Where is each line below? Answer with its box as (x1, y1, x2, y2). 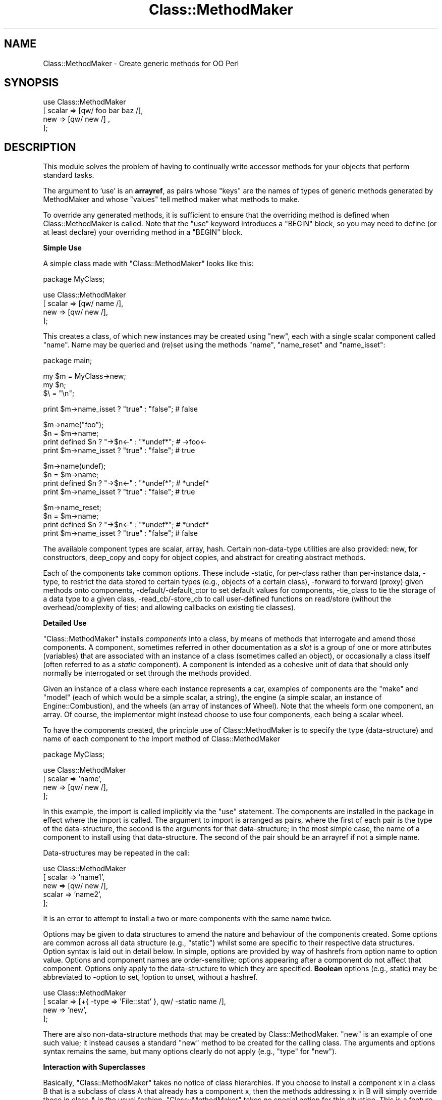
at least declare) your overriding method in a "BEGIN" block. (43, 228, 243, 237)
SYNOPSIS (4, 76, 59, 89)
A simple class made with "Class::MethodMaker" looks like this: (43, 259, 254, 268)
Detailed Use (43, 619, 87, 628)
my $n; (43, 380, 66, 389)
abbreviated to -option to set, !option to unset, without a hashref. (43, 973, 258, 982)
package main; (43, 356, 92, 365)
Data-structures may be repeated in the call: (43, 848, 190, 858)
